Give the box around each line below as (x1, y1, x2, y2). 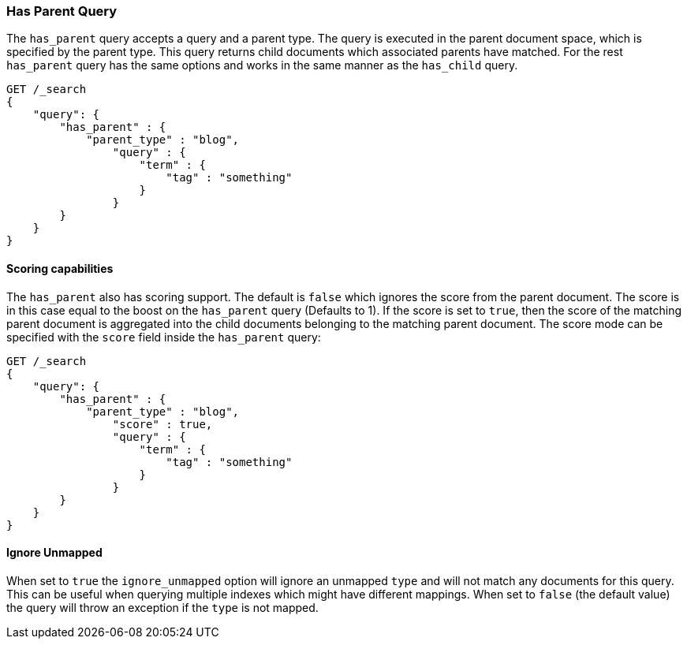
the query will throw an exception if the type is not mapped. (6, 600, 319, 614)
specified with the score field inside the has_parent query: (6, 330, 321, 344)
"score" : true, (112, 417, 213, 431)
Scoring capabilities (6, 261, 114, 275)
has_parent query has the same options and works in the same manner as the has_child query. (6, 58, 518, 73)
